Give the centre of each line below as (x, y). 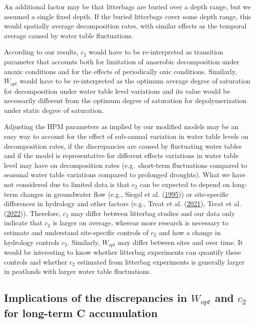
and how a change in (190, 232)
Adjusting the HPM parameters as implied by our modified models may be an (121, 126)
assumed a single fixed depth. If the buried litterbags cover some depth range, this (127, 16)
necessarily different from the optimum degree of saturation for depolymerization (125, 100)
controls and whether (36, 261)
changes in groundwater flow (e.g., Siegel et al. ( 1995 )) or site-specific (125, 194)
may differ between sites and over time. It (180, 242)
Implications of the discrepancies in (96, 298)
